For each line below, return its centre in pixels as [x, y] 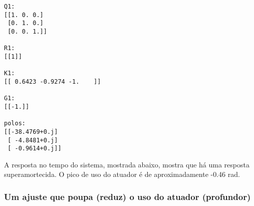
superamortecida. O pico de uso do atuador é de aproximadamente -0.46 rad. [122, 174]
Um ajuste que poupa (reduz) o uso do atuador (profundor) [128, 196]
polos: [15, 124]
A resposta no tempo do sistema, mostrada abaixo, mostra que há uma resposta [127, 164]
